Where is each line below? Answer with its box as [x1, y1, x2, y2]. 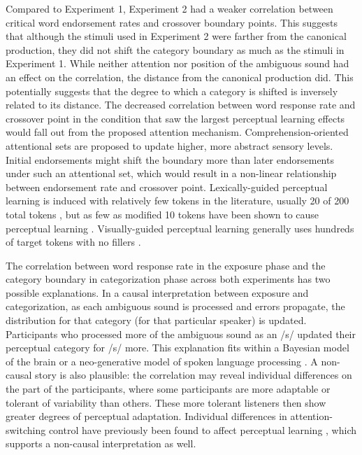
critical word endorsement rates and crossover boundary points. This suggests [6, 15, 338, 29]
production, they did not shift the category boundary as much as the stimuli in [6, 42, 345, 57]
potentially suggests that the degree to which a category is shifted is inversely [6, 83, 338, 98]
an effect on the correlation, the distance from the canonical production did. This [6, 69, 354, 84]
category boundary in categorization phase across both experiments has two [6, 272, 331, 286]
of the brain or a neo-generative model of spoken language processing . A [6, 353, 318, 368]
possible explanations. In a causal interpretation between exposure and [6, 285, 309, 300]
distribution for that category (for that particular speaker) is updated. [6, 313, 307, 328]
